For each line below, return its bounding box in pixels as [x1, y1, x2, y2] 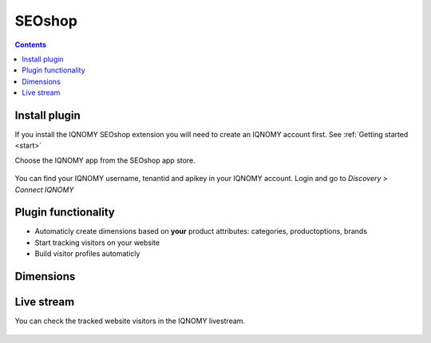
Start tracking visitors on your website [34, 238, 160, 247]
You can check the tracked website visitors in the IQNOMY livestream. [14, 316, 246, 326]
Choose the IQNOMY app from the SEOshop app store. [14, 156, 196, 165]
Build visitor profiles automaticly [34, 249, 140, 258]
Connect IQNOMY [14, 184, 74, 195]
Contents [14, 40, 47, 49]
